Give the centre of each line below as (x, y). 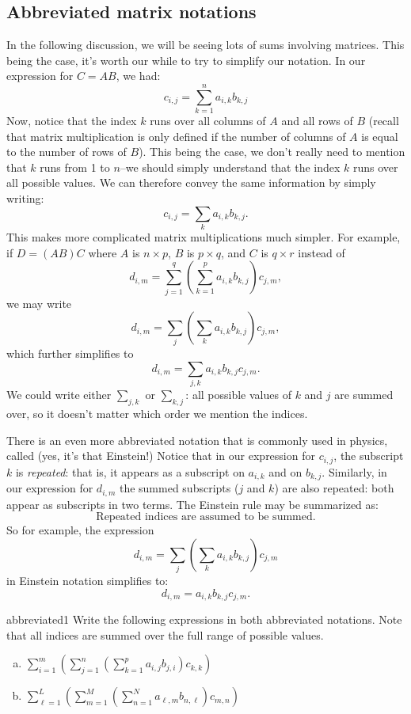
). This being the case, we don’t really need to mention (272, 152)
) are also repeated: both (334, 488)
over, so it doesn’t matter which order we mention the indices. (157, 414)
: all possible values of (238, 395)
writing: (25, 198)
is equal (380, 136)
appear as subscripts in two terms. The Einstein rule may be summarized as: (192, 504)
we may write (39, 303)
